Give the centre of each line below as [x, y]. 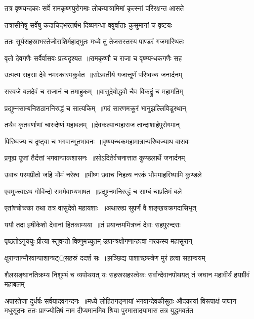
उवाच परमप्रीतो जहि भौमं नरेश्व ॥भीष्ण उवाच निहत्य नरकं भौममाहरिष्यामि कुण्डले [103, 174]
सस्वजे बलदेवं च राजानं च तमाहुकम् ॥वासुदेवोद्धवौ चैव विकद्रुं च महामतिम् [94, 91]
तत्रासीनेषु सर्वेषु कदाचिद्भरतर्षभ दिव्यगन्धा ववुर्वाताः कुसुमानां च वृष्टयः [88, 25]
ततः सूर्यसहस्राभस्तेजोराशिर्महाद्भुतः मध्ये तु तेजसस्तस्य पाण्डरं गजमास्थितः [94, 41]
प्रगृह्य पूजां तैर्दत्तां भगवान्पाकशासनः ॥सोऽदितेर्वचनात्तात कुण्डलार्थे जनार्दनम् [95, 158]
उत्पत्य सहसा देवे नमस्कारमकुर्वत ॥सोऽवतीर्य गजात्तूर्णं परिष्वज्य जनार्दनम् [93, 75]
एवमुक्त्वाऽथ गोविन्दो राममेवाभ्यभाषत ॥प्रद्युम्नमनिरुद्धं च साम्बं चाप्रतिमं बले [93, 191]
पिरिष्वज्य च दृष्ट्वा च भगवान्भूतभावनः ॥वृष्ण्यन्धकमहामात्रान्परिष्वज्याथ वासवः [97, 141]
